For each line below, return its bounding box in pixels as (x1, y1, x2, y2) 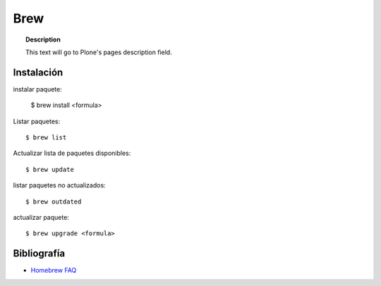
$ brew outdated (25, 197, 82, 206)
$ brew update (25, 166, 74, 173)
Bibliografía (13, 247, 66, 260)
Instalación (13, 66, 64, 78)
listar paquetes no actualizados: (13, 181, 106, 189)
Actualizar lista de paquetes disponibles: (13, 149, 131, 158)
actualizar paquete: (13, 213, 70, 221)
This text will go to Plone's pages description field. (25, 48, 172, 56)
